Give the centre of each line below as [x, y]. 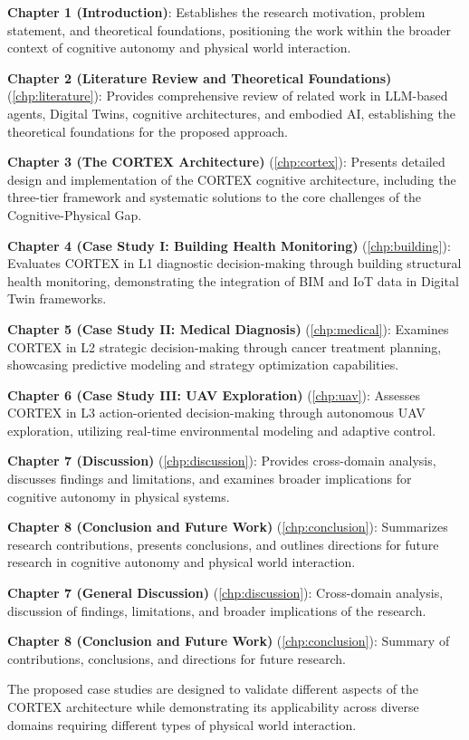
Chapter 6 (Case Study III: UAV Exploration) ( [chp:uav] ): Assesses [214, 394]
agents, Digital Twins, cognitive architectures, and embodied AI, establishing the [231, 113]
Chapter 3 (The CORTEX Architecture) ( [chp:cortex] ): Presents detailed [226, 162]
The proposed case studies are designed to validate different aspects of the [213, 689]
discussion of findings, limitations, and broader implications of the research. [217, 610]
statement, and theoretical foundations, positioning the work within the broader [230, 29]
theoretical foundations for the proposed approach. [148, 131]
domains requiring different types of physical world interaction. [182, 724]
